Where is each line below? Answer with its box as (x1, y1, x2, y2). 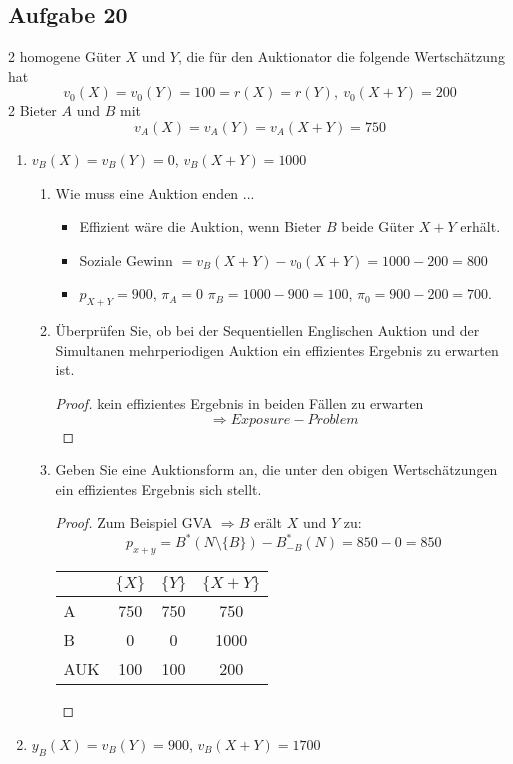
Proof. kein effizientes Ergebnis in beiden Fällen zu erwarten (55, 392, 424, 413)
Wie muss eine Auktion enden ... (55, 182, 255, 203)
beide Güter (341, 216, 415, 237)
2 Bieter (8, 100, 57, 121)
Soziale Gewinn (79, 249, 173, 270)
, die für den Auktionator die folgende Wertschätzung (178, 46, 505, 67)
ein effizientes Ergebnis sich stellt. (55, 478, 262, 499)
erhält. (460, 216, 501, 237)
